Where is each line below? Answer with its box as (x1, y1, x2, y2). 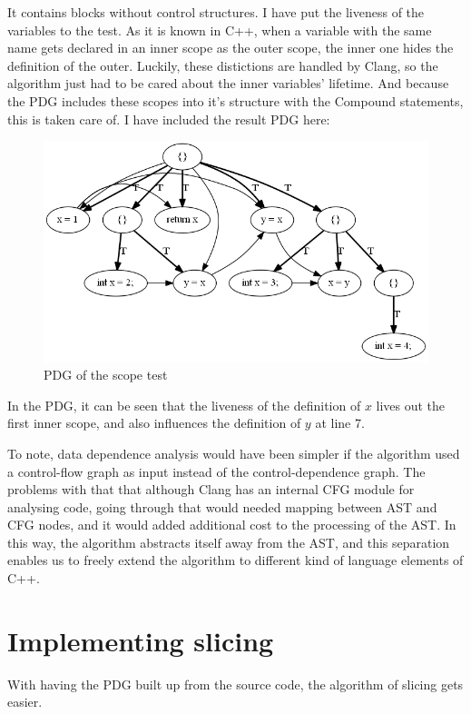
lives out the (376, 395, 446, 414)
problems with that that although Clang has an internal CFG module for (7, 480, 415, 499)
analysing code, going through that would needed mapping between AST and (7, 497, 437, 516)
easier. (7, 692, 43, 711)
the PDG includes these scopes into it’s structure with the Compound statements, (7, 91, 464, 110)
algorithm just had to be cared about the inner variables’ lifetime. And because (7, 74, 449, 93)
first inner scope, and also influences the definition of (7, 413, 301, 432)
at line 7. (315, 413, 365, 432)
